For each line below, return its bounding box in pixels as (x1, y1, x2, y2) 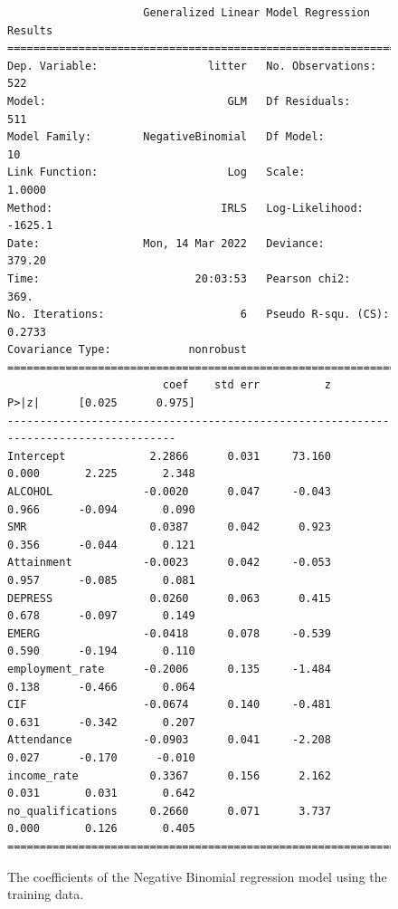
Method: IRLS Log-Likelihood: (7, 201, 364, 215)
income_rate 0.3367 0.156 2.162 (7, 769, 331, 782)
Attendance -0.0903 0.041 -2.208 (7, 733, 331, 747)
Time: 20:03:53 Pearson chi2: (7, 272, 351, 285)
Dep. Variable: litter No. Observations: (7, 59, 377, 72)
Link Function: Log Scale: (7, 166, 306, 179)
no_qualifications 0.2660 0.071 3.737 (7, 804, 331, 818)
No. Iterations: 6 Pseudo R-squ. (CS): (7, 308, 390, 321)
